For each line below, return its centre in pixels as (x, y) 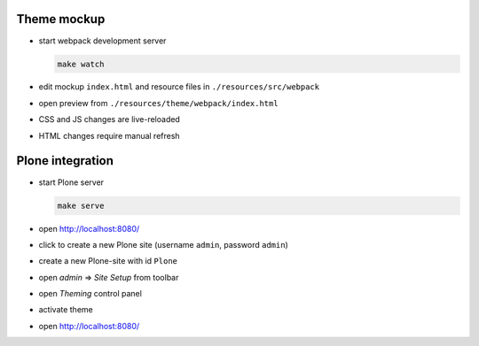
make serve (81, 205)
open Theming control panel (90, 294)
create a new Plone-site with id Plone (108, 261)
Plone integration (65, 161)
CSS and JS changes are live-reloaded (110, 119)
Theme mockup (61, 19)
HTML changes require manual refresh (110, 135)
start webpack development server (102, 41)
